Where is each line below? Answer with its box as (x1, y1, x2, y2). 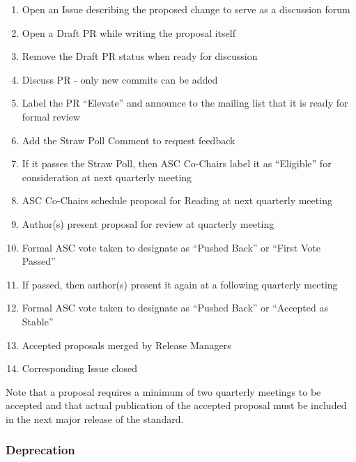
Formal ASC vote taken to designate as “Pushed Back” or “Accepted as (22, 300, 328, 315)
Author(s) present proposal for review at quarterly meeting (22, 216, 274, 231)
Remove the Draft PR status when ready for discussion (22, 49, 258, 63)
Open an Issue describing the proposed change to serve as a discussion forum (22, 2, 350, 16)
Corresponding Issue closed (22, 361, 138, 376)
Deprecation (6, 441, 75, 459)
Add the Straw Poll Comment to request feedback (22, 132, 235, 147)
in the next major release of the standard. (6, 411, 184, 426)
